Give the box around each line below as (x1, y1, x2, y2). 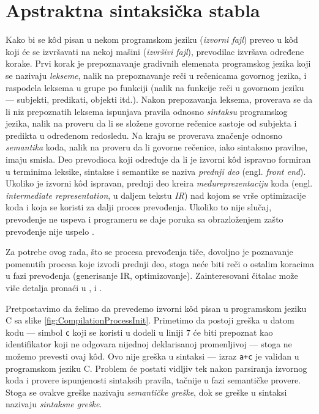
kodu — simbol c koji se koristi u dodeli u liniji (6, 325, 184, 338)
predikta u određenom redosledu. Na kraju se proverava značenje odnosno (6, 128, 282, 141)
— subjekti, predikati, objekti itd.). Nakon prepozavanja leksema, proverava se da (6, 93, 313, 106)
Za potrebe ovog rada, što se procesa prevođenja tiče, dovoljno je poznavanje (6, 245, 293, 258)
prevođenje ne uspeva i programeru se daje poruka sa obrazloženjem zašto (6, 213, 283, 226)
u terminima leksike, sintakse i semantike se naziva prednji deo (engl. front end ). (6, 164, 306, 177)
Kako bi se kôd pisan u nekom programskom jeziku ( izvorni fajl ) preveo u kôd (6, 33, 298, 46)
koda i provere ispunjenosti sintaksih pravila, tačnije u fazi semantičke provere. (6, 374, 301, 386)
